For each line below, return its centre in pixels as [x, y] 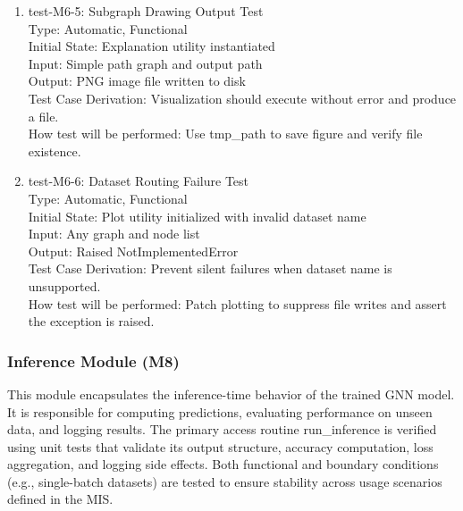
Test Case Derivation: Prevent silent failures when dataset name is [210, 268]
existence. [55, 151]
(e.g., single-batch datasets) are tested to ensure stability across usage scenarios [225, 481]
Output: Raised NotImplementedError [133, 251]
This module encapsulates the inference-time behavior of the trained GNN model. [231, 394]
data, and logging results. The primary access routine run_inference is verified [222, 429]
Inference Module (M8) [93, 360]
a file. [43, 116]
